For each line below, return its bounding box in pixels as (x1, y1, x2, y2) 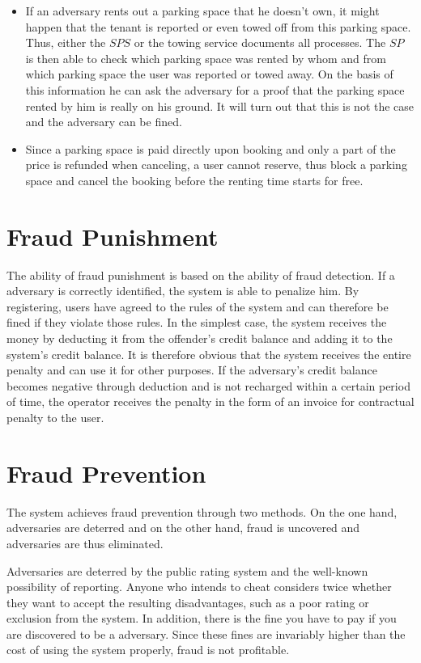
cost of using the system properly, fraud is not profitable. (6, 641, 290, 658)
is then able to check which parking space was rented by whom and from (25, 49, 386, 66)
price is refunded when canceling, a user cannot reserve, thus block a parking (25, 156, 407, 173)
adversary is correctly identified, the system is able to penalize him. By (6, 282, 359, 299)
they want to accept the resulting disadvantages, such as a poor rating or (6, 593, 369, 610)
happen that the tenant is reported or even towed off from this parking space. (25, 18, 411, 35)
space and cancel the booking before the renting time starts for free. (25, 171, 364, 188)
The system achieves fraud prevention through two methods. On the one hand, (6, 503, 398, 520)
